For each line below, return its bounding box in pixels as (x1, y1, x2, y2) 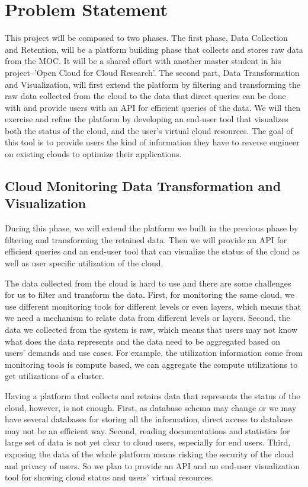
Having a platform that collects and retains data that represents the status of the (5, 389, 300, 402)
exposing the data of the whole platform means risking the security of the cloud (5, 447, 294, 460)
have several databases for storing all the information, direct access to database (5, 413, 293, 425)
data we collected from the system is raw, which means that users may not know (5, 323, 297, 335)
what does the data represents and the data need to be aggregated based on (5, 335, 281, 347)
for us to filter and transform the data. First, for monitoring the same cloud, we (5, 288, 294, 301)
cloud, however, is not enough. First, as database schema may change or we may (5, 401, 297, 413)
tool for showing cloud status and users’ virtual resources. (5, 471, 214, 483)
